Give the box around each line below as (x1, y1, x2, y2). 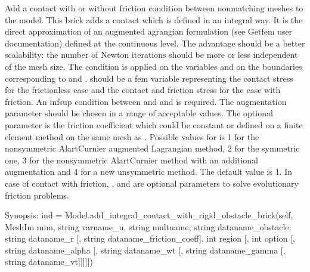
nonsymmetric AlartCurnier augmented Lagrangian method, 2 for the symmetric (5, 142, 300, 154)
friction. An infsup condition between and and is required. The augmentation (5, 95, 287, 107)
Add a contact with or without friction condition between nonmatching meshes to (5, 2, 303, 14)
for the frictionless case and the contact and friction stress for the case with (5, 84, 281, 96)
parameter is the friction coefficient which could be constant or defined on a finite (5, 118, 303, 131)
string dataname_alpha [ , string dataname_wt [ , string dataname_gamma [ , (5, 243, 286, 256)
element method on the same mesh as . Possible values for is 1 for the (5, 130, 259, 143)
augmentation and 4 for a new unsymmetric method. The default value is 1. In (5, 165, 293, 178)
